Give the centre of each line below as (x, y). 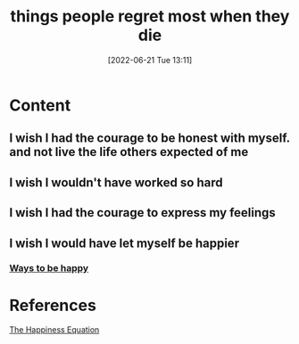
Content (40, 105)
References (53, 305)
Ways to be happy (49, 268)
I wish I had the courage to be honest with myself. (149, 139)
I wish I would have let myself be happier (124, 243)
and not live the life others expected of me (129, 152)
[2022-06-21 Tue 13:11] (150, 60)
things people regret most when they (150, 16)
